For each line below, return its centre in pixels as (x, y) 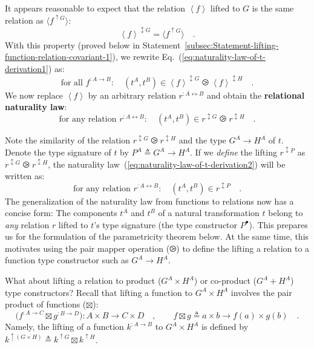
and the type (202, 140)
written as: (25, 176)
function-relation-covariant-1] (59, 57)
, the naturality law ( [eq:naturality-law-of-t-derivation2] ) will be (167, 164)
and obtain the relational (256, 95)
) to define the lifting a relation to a (243, 248)
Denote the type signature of (58, 152)
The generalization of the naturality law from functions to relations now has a (149, 201)
